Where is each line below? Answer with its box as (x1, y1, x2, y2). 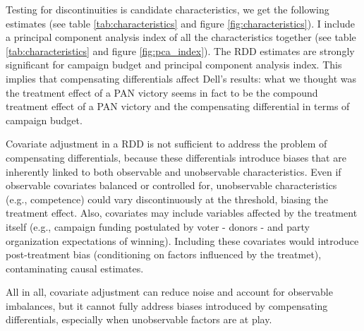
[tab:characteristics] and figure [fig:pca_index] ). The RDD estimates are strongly (6, 43, 355, 58)
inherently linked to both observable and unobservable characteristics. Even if (6, 164, 341, 179)
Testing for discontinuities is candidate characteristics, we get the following (6, 2, 329, 16)
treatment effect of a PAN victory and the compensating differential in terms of (6, 99, 350, 114)
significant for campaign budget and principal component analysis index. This (6, 57, 342, 72)
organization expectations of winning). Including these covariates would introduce (6, 233, 359, 248)
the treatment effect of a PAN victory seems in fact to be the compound (6, 85, 318, 100)
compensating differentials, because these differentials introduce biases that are (6, 150, 346, 164)
